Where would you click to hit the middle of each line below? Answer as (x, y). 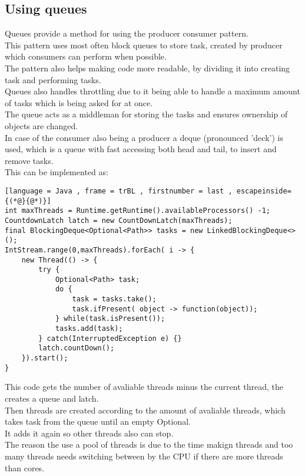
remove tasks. (29, 160)
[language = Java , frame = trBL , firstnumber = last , (119, 191)
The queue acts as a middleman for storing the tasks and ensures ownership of (146, 114)
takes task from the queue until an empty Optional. (98, 421)
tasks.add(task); (89, 329)
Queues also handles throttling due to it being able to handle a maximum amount (152, 91)
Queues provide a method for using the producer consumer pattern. (127, 33)
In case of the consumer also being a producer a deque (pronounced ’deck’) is (144, 137)
